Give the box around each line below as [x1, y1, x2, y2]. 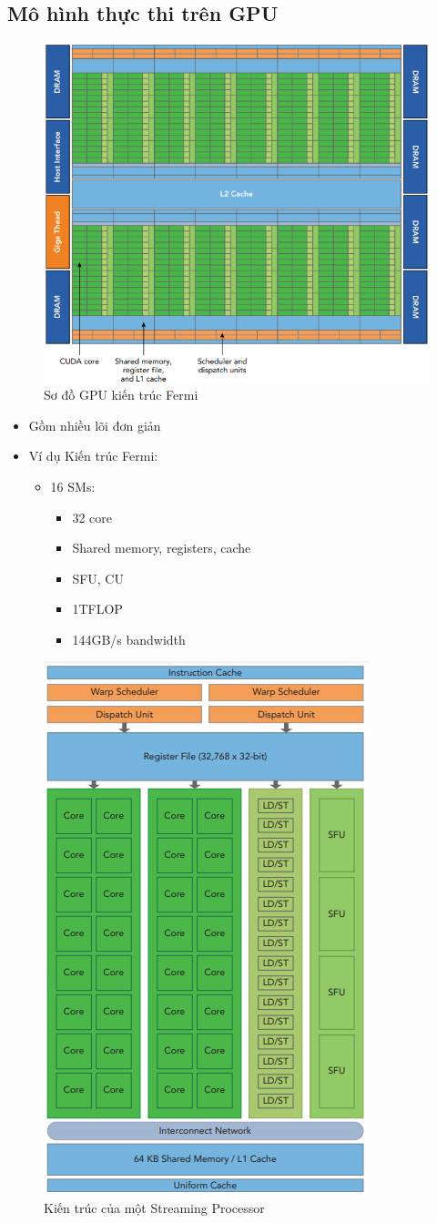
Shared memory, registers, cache [72, 538, 251, 557]
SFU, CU [72, 568, 124, 587]
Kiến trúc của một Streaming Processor [44, 1198, 265, 1218]
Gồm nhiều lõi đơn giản [28, 415, 161, 434]
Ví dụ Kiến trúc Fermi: [28, 446, 158, 465]
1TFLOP [72, 599, 123, 618]
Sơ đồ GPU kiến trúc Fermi [44, 385, 198, 404]
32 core [72, 507, 112, 526]
